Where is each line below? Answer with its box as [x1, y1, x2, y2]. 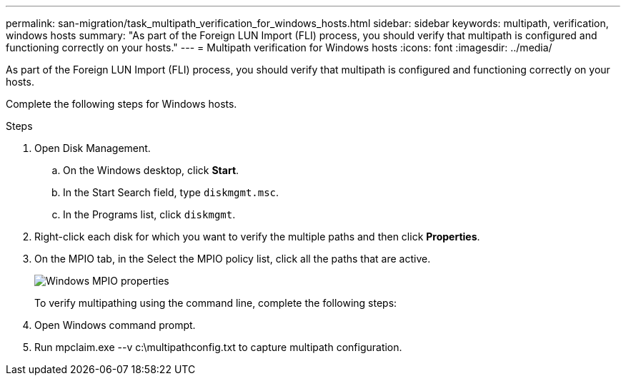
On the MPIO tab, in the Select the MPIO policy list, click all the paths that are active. [34, 253, 431, 265]
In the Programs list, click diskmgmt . [63, 208, 236, 220]
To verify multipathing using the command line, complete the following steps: [34, 297, 397, 309]
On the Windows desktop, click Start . [63, 164, 239, 176]
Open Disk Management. [34, 142, 151, 154]
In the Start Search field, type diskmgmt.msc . [63, 186, 279, 198]
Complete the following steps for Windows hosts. [6, 98, 237, 110]
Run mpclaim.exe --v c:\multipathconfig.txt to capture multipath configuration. [34, 341, 402, 353]
